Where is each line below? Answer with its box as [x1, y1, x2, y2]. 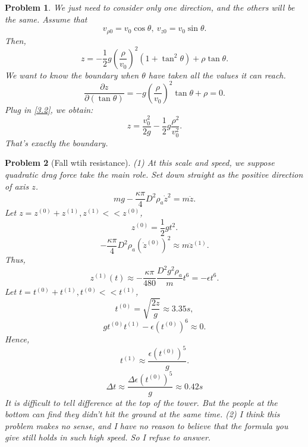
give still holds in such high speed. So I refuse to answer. [5, 431, 211, 443]
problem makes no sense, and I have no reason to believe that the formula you [5, 419, 288, 432]
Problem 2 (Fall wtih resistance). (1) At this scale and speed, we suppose [5, 156, 275, 169]
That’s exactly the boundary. [5, 136, 108, 149]
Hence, [5, 332, 30, 345]
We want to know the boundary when [5, 68, 139, 81]
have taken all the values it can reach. [148, 68, 286, 81]
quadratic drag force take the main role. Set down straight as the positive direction [5, 168, 303, 180]
